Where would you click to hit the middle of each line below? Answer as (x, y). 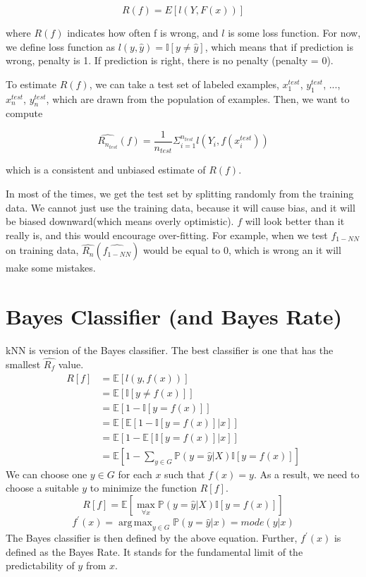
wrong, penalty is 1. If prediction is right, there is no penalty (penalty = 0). (170, 60)
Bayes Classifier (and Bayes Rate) (174, 316)
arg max (135, 523)
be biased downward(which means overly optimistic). (120, 221)
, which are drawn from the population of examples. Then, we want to (198, 98)
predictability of (40, 565)
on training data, (42, 250)
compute (24, 113)
